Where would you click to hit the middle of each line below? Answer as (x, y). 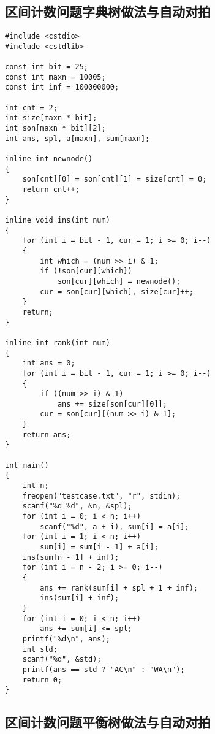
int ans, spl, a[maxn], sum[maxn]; (77, 138)
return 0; (42, 680)
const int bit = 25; (47, 67)
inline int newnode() (49, 159)
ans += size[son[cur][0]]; (112, 404)
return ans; (47, 434)
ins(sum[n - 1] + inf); (71, 557)
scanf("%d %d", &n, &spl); (77, 506)
